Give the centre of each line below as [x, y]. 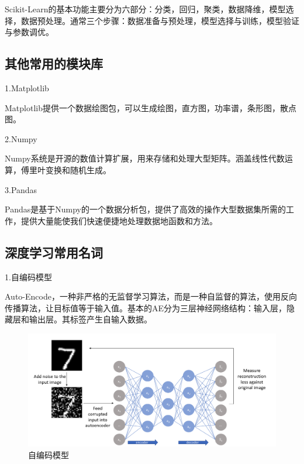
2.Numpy [21, 138]
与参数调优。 [29, 32]
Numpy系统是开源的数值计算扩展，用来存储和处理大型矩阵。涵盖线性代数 [145, 158]
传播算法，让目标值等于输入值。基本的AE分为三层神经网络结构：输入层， [146, 307]
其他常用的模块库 [54, 63]
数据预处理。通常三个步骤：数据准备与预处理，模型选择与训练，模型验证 [160, 20]
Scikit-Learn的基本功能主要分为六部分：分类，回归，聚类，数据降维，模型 [145, 9]
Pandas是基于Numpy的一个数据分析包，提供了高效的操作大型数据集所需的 [145, 209]
